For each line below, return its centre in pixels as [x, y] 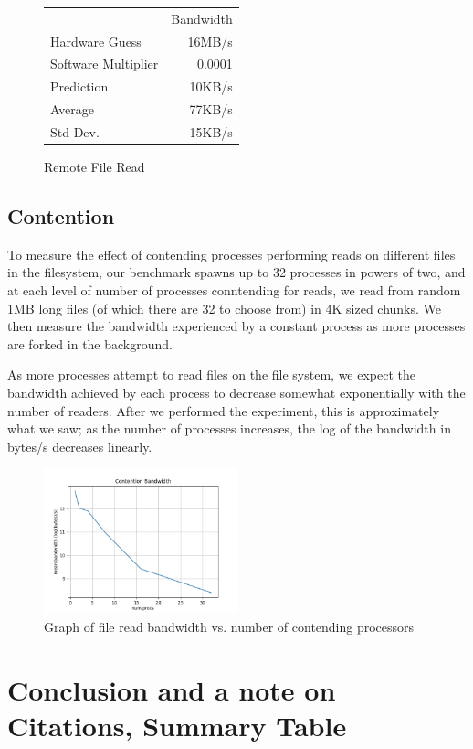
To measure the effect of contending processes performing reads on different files [231, 254]
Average [72, 109]
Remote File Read [95, 167]
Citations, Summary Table [177, 725]
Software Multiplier [105, 64]
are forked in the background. [90, 343]
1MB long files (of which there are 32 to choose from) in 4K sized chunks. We [225, 308]
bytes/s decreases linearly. [80, 446]
